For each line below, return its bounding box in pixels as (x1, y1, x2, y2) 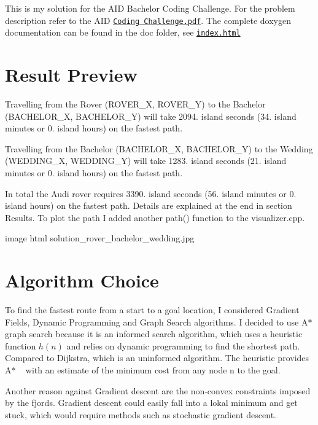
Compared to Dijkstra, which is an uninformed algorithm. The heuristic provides (5, 351, 309, 364)
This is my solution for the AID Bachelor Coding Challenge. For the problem (5, 2, 295, 14)
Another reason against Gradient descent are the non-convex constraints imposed (5, 384, 311, 397)
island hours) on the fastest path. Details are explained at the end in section (5, 199, 292, 212)
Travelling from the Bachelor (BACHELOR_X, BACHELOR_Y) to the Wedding (5, 142, 313, 155)
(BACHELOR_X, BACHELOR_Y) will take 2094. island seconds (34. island (5, 109, 297, 122)
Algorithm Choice (5, 268, 159, 293)
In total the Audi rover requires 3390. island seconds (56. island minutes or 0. (5, 187, 297, 200)
